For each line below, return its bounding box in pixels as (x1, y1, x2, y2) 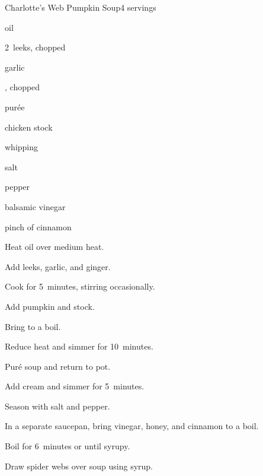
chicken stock (5, 120, 53, 133)
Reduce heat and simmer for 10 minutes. (5, 340, 153, 353)
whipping (5, 141, 39, 153)
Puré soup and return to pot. (5, 360, 111, 372)
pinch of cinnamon (5, 220, 72, 233)
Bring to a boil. (5, 320, 61, 332)
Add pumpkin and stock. (5, 300, 95, 312)
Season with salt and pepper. (5, 399, 110, 412)
